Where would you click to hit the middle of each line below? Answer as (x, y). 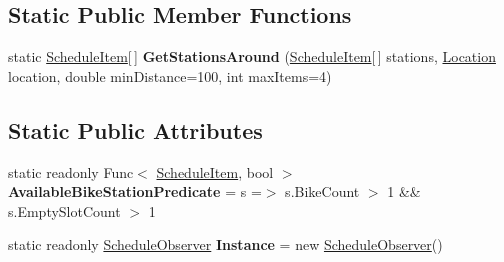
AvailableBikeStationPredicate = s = (135, 191)
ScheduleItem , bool (215, 171)
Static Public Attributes (135, 129)
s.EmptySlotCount (64, 210)
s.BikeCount (322, 191)
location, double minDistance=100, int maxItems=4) (170, 75)
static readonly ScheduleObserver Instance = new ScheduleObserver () (225, 244)
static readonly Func (71, 171)
